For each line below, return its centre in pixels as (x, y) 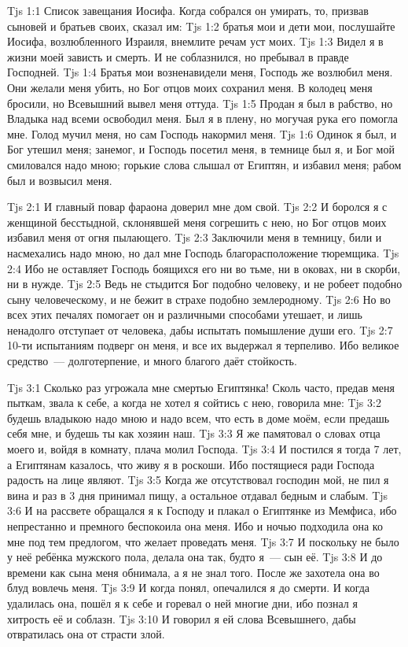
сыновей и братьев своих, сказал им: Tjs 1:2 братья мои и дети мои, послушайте (201, 26)
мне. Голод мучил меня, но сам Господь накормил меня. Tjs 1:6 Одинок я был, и (202, 133)
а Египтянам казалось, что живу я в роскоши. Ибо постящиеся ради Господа (191, 464)
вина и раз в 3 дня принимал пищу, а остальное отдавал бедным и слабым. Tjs (198, 495)
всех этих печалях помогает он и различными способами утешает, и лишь (185, 314)
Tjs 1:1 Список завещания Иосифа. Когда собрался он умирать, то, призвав (188, 10)
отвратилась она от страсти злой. (86, 634)
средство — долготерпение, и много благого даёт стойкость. (152, 361)
